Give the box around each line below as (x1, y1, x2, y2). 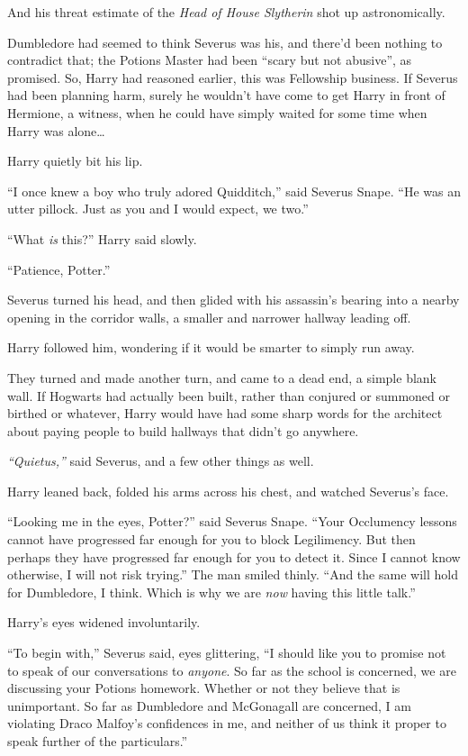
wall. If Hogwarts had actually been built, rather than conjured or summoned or (7, 386, 450, 405)
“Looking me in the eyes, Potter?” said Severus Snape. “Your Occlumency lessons (7, 512, 457, 531)
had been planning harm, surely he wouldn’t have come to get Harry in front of (7, 86, 445, 105)
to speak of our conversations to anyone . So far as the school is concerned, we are (7, 660, 456, 679)
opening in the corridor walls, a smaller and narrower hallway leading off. (7, 307, 411, 326)
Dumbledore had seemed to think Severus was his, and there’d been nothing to (7, 32, 443, 51)
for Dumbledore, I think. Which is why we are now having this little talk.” (7, 582, 416, 601)
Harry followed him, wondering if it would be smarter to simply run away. (7, 338, 415, 357)
